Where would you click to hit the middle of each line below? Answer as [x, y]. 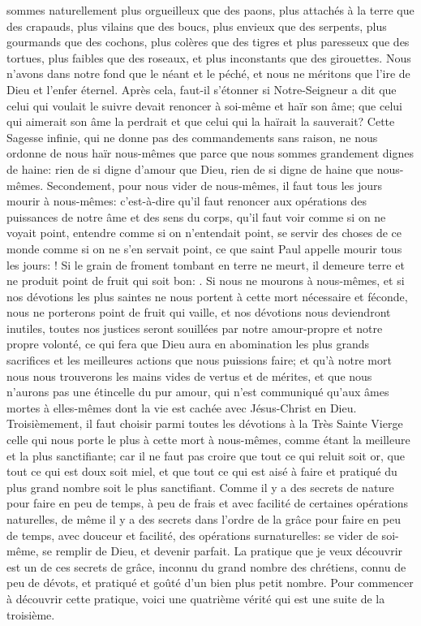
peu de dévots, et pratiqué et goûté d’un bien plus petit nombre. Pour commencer [210, 583]
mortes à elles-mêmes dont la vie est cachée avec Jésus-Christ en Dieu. [182, 407]
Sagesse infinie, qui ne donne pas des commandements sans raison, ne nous [192, 137]
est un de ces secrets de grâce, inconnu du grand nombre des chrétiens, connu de [206, 566]
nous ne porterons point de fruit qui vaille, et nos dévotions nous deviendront [199, 312]
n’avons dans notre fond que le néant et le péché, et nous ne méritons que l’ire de [208, 73]
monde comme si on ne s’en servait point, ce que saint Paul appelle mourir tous [204, 248]
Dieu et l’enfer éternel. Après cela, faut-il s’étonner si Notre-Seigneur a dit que [202, 89]
